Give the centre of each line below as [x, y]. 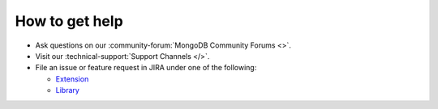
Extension [72, 79]
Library [68, 90]
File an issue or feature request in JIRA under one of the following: [146, 68]
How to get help [69, 21]
